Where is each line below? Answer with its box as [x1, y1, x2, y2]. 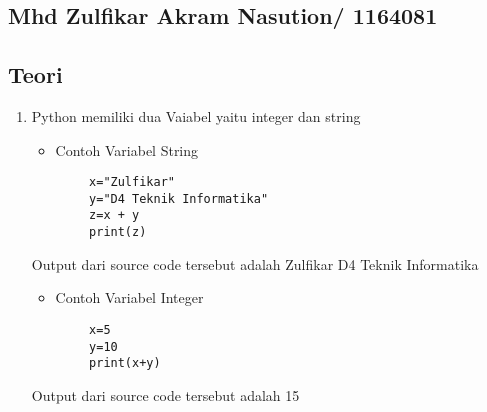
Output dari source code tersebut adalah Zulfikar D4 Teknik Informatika [31, 253, 479, 274]
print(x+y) [89, 356, 161, 371]
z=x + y [89, 208, 140, 223]
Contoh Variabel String [55, 139, 199, 160]
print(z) [89, 225, 147, 240]
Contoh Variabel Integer [55, 287, 204, 308]
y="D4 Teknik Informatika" [89, 191, 269, 206]
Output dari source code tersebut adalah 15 [31, 384, 300, 405]
